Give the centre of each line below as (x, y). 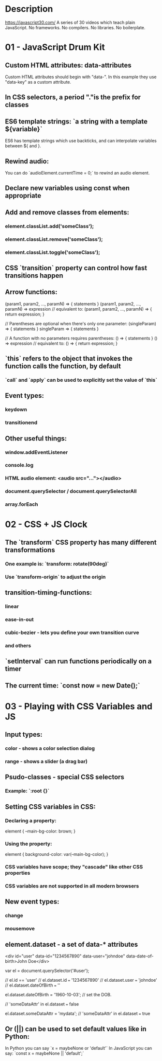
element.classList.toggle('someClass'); (53, 252)
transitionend (21, 423)
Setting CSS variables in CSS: (50, 806)
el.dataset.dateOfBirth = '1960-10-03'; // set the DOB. (59, 995)
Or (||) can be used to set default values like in (76, 1029)
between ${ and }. (23, 146)
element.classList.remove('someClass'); (54, 239)
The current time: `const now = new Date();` (73, 685)
